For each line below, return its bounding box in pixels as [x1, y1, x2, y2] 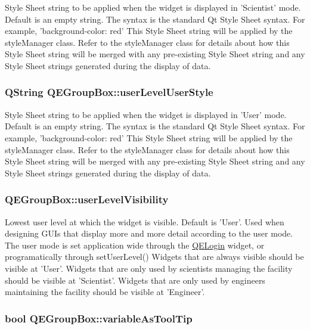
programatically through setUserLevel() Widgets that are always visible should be [5, 250, 304, 263]
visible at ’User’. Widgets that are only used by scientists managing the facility [5, 262, 293, 274]
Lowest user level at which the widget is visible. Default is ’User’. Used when [5, 215, 284, 228]
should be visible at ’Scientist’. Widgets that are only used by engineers [5, 274, 265, 286]
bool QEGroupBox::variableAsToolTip [5, 311, 193, 325]
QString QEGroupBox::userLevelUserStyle [5, 85, 213, 100]
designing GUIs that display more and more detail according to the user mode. [5, 227, 293, 240]
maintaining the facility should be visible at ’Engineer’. [5, 285, 205, 298]
